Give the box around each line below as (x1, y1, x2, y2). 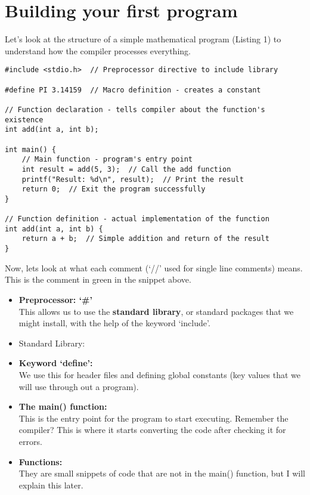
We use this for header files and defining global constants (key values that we (18, 368, 301, 380)
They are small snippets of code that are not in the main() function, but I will (18, 467, 306, 479)
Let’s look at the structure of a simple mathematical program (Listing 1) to (5, 33, 281, 45)
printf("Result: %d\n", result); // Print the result (21, 175, 244, 184)
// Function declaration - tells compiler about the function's (5, 105, 265, 114)
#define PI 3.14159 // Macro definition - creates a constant (5, 85, 261, 94)
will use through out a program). (18, 380, 139, 392)
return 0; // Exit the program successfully (21, 185, 206, 194)
